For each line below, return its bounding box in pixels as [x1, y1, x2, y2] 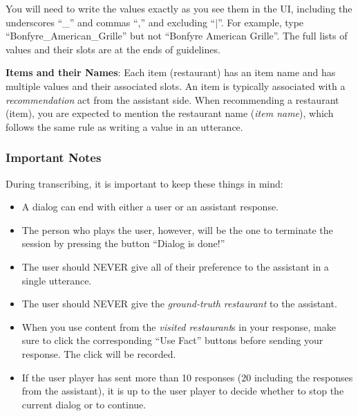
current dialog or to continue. [21, 397, 147, 411]
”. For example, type [218, 15, 304, 29]
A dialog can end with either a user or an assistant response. [21, 199, 279, 214]
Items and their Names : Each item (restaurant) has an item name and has [6, 65, 336, 80]
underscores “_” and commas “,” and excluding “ [6, 15, 216, 29]
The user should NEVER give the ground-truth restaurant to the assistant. [21, 296, 337, 311]
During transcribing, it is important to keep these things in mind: [6, 176, 283, 190]
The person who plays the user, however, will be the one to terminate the [21, 222, 333, 237]
